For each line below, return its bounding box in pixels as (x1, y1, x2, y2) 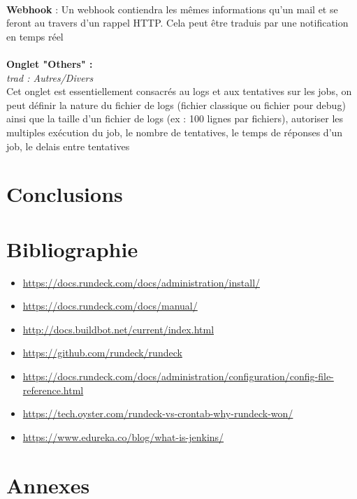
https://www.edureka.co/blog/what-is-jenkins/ (22, 429, 224, 444)
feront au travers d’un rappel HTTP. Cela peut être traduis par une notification (6, 15, 349, 30)
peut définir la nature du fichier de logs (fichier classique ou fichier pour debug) (6, 97, 346, 112)
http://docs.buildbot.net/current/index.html (22, 321, 214, 336)
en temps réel (6, 29, 64, 43)
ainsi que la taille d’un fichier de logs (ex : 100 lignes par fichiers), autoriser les (6, 111, 344, 126)
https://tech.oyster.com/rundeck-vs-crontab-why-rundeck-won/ (22, 406, 293, 421)
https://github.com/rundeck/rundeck (22, 345, 182, 360)
